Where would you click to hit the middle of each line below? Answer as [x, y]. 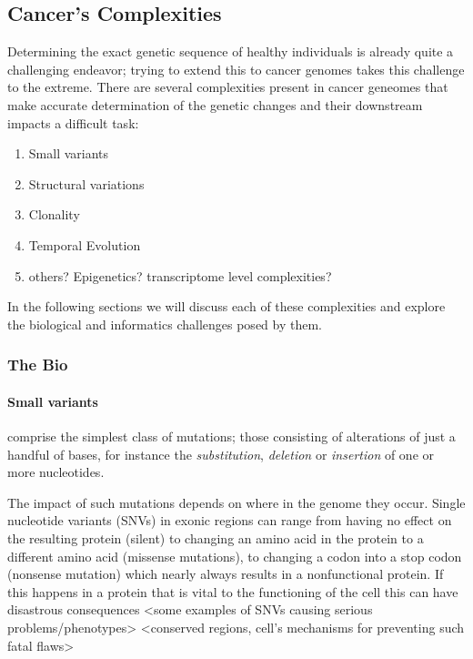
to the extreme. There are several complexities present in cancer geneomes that [228, 87]
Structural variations [86, 183]
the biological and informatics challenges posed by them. [165, 324]
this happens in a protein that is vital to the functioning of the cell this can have [233, 591]
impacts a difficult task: [73, 122]
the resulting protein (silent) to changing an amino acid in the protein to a [216, 537]
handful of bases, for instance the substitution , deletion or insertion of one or [221, 454]
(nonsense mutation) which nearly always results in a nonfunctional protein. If [226, 574]
